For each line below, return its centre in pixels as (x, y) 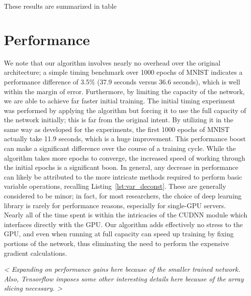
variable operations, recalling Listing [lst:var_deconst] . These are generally (115, 186)
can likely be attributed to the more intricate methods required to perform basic (123, 176)
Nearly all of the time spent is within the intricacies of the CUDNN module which (126, 215)
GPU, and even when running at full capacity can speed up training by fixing (119, 234)
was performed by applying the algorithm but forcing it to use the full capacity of (125, 110)
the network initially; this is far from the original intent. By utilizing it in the (119, 120)
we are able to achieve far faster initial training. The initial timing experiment (120, 101)
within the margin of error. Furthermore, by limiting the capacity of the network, (124, 91)
